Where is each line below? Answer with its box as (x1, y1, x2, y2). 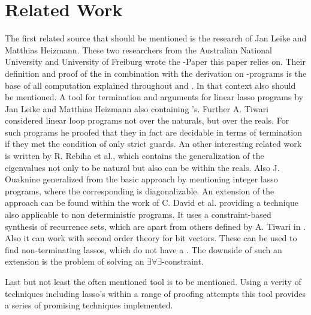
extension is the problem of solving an (5, 255, 144, 268)
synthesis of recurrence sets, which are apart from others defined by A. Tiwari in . (5, 220, 306, 232)
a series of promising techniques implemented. (5, 299, 173, 311)
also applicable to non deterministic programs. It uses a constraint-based (5, 208, 271, 221)
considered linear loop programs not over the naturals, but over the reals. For (5, 114, 289, 127)
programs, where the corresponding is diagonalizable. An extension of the (5, 184, 274, 197)
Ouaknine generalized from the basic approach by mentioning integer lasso (5, 173, 278, 185)
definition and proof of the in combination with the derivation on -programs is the (5, 67, 307, 79)
